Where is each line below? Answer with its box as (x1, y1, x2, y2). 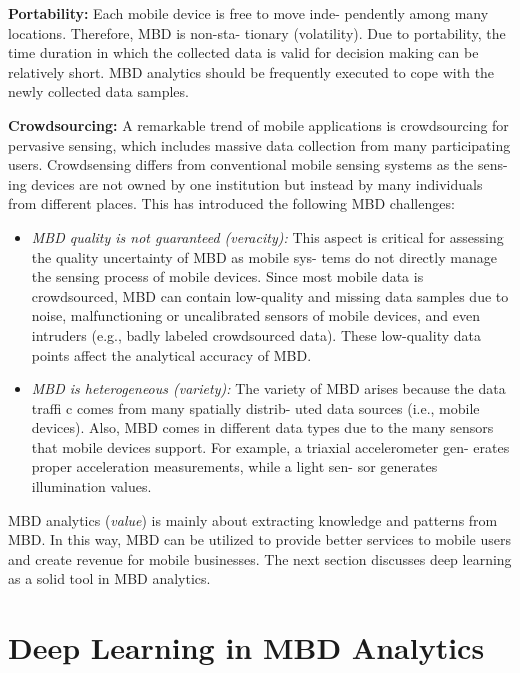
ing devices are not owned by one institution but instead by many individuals (8, 173, 483, 194)
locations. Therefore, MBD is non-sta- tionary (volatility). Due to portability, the (8, 22, 506, 43)
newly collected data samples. (8, 81, 189, 102)
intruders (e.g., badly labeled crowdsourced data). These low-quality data (31, 324, 481, 345)
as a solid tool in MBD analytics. (8, 568, 211, 589)
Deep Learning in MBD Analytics (8, 627, 485, 668)
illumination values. (31, 476, 152, 497)
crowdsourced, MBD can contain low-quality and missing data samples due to (31, 285, 509, 306)
